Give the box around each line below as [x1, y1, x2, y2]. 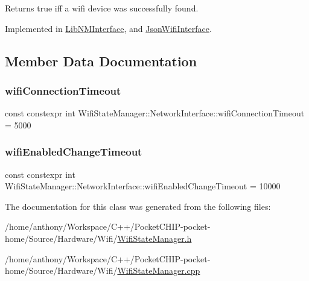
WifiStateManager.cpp [117, 264, 200, 277]
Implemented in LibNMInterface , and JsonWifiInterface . [5, 22, 212, 34]
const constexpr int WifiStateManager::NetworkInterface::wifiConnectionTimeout [5, 107, 305, 119]
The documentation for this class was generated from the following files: [5, 200, 271, 212]
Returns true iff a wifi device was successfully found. [5, 2, 199, 14]
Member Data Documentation [5, 51, 197, 70]
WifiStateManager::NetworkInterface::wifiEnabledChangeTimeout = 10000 [5, 180, 281, 192]
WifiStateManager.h [117, 232, 192, 244]
